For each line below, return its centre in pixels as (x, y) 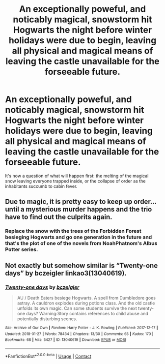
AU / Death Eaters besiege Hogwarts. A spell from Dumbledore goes (86, 298)
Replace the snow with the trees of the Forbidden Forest (73, 231)
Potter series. (22, 249)
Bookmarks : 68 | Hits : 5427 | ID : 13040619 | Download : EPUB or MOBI (66, 340)
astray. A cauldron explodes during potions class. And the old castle (86, 303)
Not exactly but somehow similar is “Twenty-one (82, 265)
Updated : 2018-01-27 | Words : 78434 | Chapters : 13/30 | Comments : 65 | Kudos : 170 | (79, 334)
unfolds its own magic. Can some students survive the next (77, 308)
